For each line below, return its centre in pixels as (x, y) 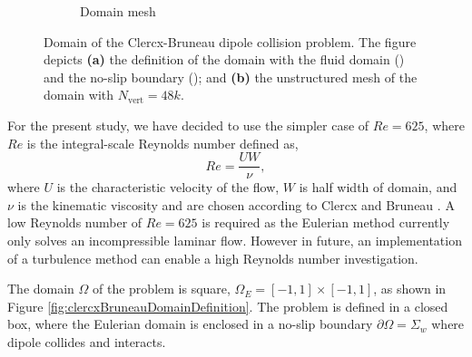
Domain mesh (118, 11)
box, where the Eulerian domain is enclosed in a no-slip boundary (190, 324)
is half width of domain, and (378, 187)
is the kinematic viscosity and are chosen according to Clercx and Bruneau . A (236, 204)
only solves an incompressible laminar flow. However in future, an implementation (235, 240)
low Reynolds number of (75, 222)
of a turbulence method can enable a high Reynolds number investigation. (213, 258)
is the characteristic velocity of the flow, (168, 187)
